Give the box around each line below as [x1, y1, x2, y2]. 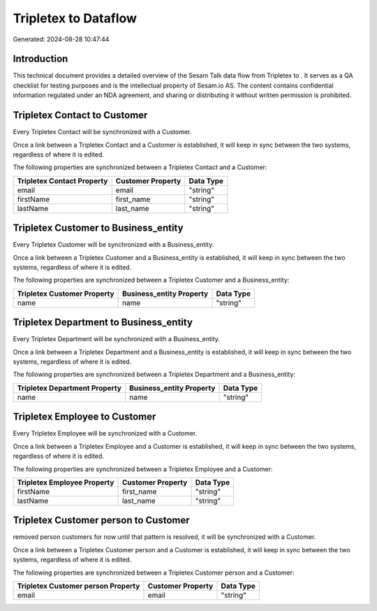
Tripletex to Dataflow [13, 10, 138, 26]
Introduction [13, 53, 68, 65]
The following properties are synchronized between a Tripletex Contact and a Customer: [13, 163, 267, 171]
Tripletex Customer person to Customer [13, 515, 190, 526]
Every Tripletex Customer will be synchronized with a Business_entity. [13, 240, 214, 249]
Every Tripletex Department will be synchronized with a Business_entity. [13, 335, 220, 343]
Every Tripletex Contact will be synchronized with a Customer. [13, 128, 192, 136]
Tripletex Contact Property [17, 175, 108, 185]
